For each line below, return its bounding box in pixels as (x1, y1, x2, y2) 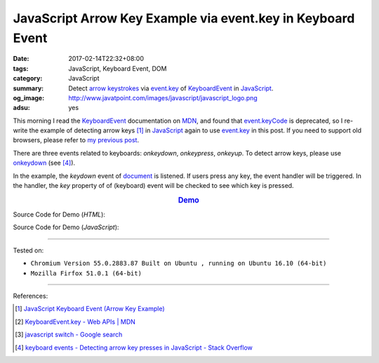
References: (13, 292, 48, 301)
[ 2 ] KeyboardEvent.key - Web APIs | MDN (15, 317, 136, 326)
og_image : (13, 93, 45, 102)
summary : (13, 84, 44, 93)
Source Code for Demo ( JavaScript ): (13, 223, 119, 231)
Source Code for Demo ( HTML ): (13, 210, 105, 219)
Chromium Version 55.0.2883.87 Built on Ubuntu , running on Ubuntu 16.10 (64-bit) (30, 259, 327, 268)
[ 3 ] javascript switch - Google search (15, 330, 123, 339)
